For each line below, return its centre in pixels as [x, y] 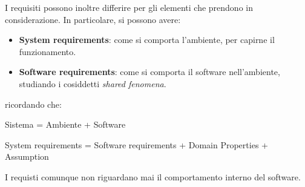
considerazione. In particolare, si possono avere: [93, 19]
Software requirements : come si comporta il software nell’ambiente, [149, 72]
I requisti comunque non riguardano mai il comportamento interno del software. [153, 176]
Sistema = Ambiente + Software [65, 124]
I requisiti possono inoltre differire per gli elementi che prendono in [129, 7]
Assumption [27, 156]
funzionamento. [48, 51]
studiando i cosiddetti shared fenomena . [93, 83]
